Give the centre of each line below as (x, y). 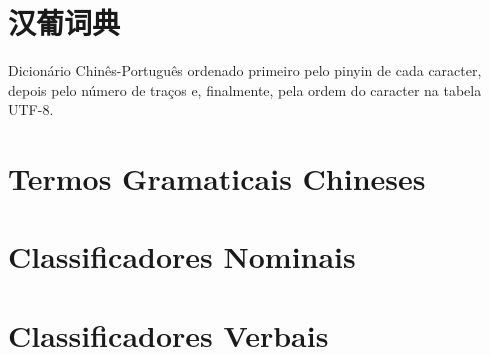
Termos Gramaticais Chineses (217, 178)
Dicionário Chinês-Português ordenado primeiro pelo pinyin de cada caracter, (245, 70)
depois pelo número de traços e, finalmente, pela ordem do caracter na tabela (245, 89)
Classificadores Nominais (182, 256)
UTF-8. (31, 109)
